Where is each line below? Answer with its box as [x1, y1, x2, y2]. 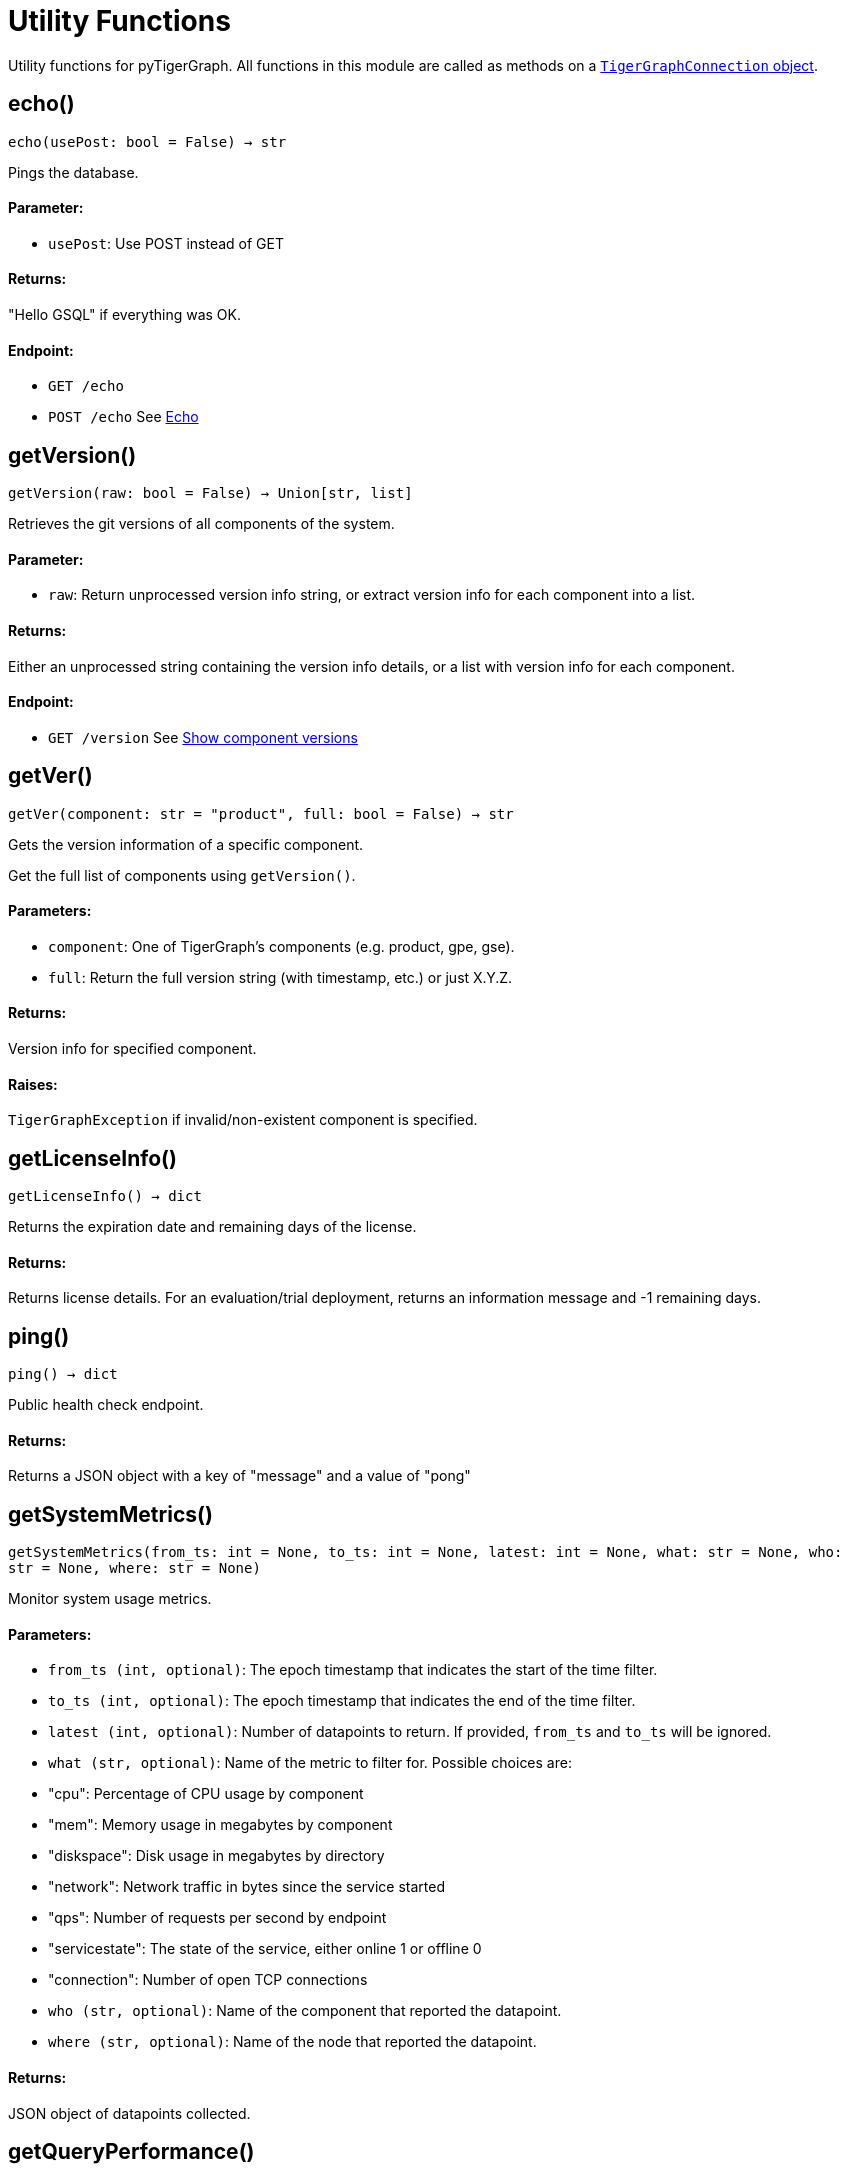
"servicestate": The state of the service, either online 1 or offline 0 [48, 1940, 482, 1958]
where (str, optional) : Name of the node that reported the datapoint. [48, 2033, 537, 2051]
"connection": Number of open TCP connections [48, 1971, 368, 1989]
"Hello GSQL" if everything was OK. [8, 306, 241, 324]
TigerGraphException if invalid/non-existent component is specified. [8, 1111, 478, 1129]
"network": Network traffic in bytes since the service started [48, 1878, 446, 1896]
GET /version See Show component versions [48, 728, 358, 746]
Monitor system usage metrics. [8, 1590, 212, 1608]
